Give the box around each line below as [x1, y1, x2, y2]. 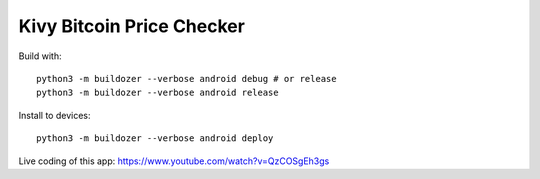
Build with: [18, 50, 62, 62]
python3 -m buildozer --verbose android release [36, 87, 279, 99]
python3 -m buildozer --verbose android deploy [36, 133, 274, 144]
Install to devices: [18, 109, 91, 121]
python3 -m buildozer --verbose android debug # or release [36, 73, 337, 84]
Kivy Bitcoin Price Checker [18, 15, 245, 37]
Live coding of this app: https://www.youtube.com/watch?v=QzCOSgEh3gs [18, 155, 330, 167]
